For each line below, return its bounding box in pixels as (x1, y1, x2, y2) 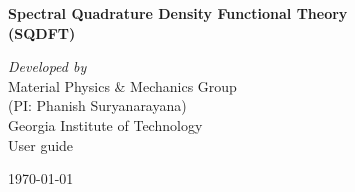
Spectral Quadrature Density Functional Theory (8, 3, 348, 23)
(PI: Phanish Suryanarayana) (8, 95, 187, 116)
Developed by (8, 56, 87, 77)
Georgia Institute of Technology (8, 114, 203, 135)
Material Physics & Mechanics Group (8, 75, 237, 96)
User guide (8, 134, 74, 155)
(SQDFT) (8, 22, 76, 43)
